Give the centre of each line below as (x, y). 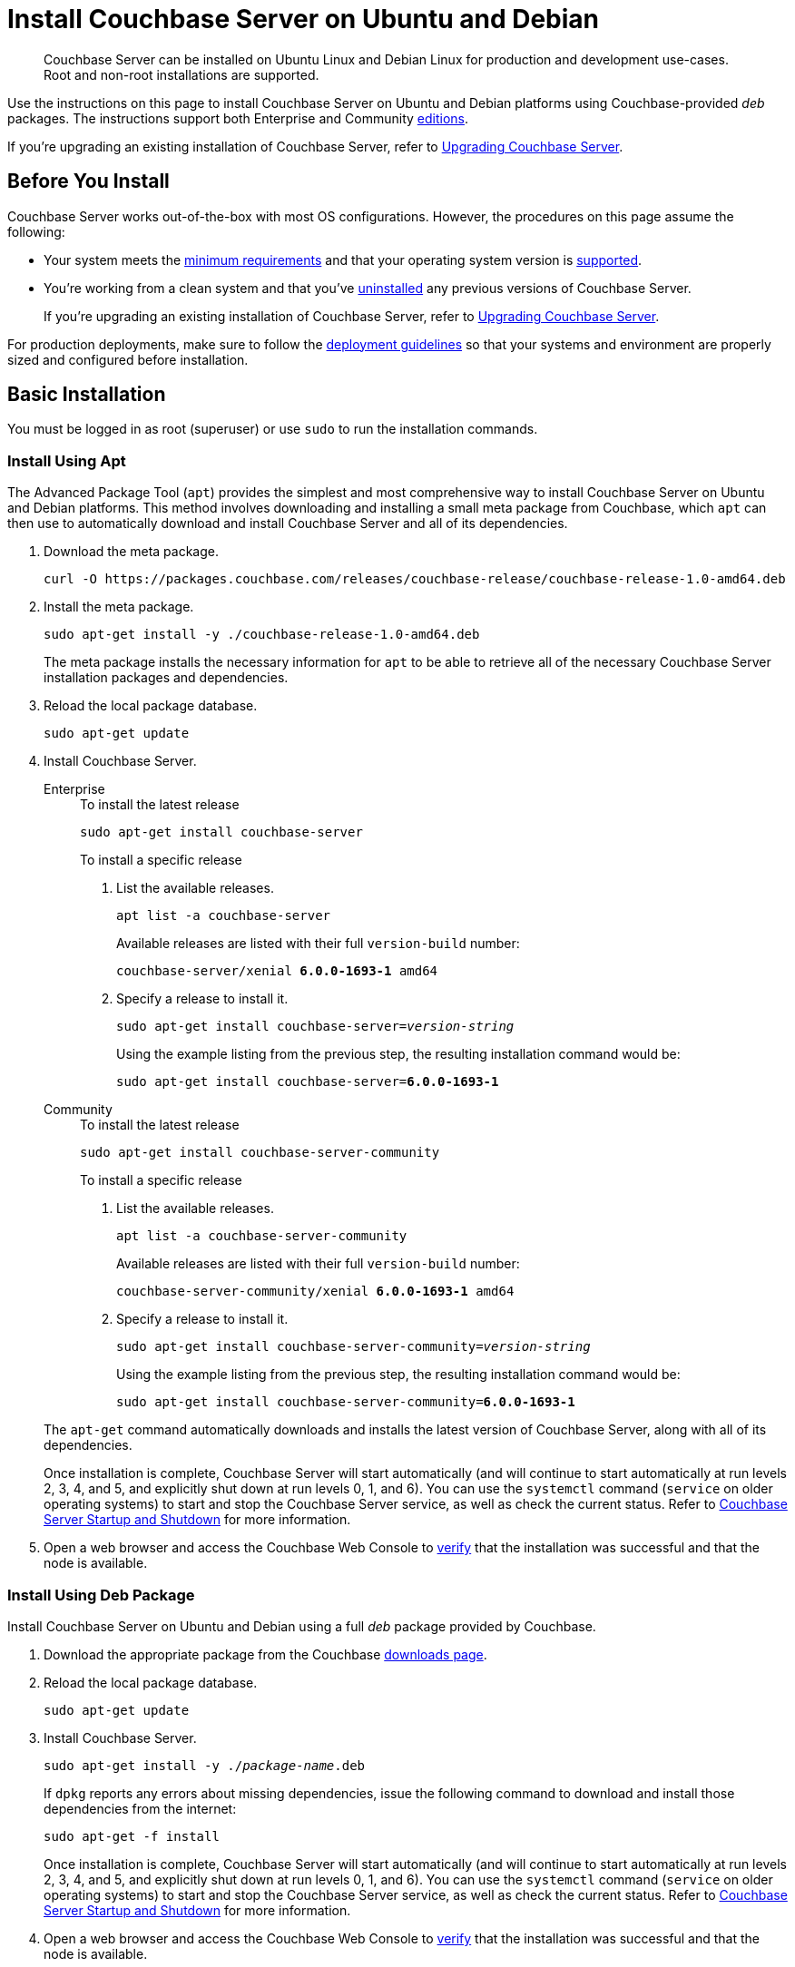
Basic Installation (87, 395)
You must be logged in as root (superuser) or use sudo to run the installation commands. (273, 429)
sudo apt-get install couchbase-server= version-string (315, 1027)
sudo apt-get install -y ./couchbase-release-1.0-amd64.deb (262, 635)
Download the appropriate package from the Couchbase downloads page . (265, 1654)
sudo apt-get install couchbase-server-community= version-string (353, 1347)
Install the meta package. (119, 607)
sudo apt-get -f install (132, 1836)
